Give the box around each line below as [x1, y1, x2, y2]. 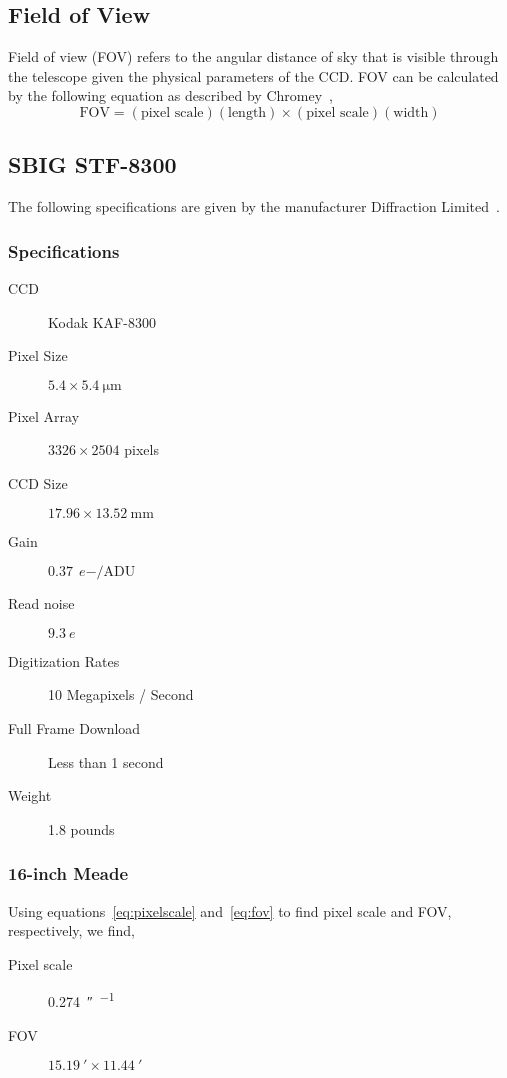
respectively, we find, [8, 920, 135, 941]
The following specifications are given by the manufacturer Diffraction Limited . [8, 196, 500, 217]
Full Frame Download [8, 717, 141, 738]
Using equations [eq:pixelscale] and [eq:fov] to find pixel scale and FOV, [8, 900, 452, 921]
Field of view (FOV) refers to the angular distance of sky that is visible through [8, 46, 499, 67]
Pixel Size [8, 345, 68, 366]
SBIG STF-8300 [8, 149, 177, 180]
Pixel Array [8, 405, 80, 426]
